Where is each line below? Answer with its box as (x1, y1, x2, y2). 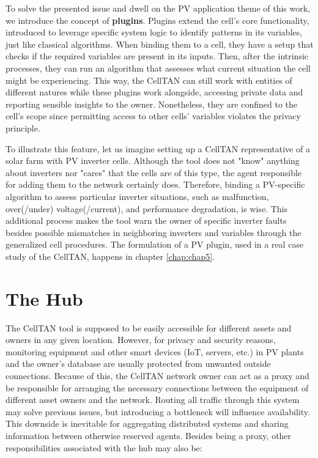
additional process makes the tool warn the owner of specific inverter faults (6, 214, 287, 227)
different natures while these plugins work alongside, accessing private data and (6, 86, 303, 98)
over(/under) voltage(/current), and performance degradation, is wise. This (6, 202, 287, 215)
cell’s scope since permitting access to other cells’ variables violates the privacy (6, 109, 301, 122)
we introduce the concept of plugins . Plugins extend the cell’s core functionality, (6, 13, 309, 26)
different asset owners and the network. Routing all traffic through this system (6, 393, 300, 406)
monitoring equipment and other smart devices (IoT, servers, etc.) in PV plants (6, 345, 304, 358)
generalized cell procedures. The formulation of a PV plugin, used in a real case (6, 238, 304, 251)
